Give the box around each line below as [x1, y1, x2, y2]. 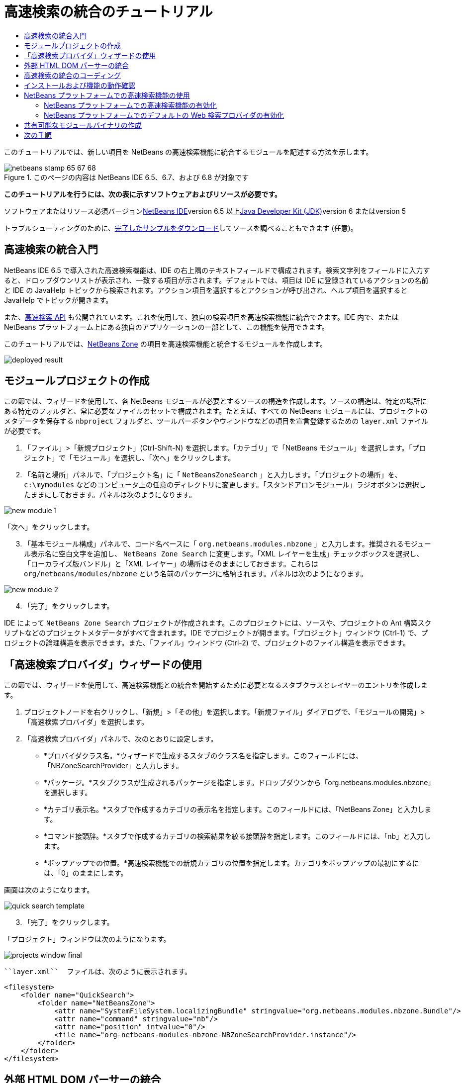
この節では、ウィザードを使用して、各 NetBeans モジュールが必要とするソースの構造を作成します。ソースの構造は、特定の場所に [4, 397, 427, 406]
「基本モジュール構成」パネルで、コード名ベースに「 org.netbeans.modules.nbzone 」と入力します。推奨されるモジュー [24, 540, 431, 548]
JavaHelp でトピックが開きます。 [4, 295, 113, 304]
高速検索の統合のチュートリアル [4, 3, 213, 20]
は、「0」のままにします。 [44, 869, 128, 878]
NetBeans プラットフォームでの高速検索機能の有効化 [44, 100, 217, 109]
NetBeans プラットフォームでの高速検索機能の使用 [24, 90, 190, 99]
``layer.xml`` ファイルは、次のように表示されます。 [4, 968, 192, 976]
